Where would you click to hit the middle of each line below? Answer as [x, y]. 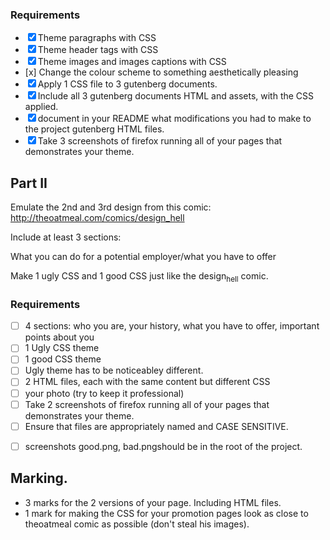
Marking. [39, 478]
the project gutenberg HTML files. [94, 129]
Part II [29, 183]
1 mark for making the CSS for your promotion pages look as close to [166, 513]
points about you [59, 337]
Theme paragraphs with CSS [97, 38]
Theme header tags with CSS [98, 50]
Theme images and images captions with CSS [132, 62]
